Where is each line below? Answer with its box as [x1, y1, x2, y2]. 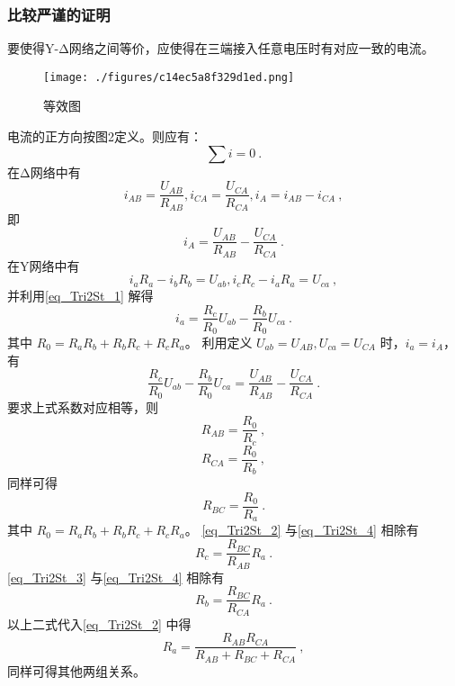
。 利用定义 [184, 333, 253, 352]
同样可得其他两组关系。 [7, 661, 146, 680]
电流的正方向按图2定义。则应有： [7, 127, 202, 146]
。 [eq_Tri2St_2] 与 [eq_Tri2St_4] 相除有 [184, 520, 419, 539]
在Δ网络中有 [7, 162, 81, 181]
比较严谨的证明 [7, 3, 111, 25]
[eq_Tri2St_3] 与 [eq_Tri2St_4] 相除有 [7, 567, 225, 586]
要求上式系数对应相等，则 [7, 397, 158, 416]
